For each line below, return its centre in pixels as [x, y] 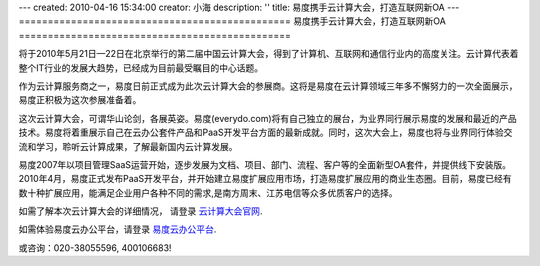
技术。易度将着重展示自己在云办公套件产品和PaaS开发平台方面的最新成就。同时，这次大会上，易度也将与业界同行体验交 [265, 132]
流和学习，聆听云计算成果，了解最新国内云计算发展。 [128, 146]
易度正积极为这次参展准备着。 [80, 100]
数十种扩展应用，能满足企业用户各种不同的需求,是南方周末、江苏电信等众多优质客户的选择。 [208, 192]
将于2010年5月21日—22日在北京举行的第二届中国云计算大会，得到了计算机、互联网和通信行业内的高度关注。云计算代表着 [268, 54]
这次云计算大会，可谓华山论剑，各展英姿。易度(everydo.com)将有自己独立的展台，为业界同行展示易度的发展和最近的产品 [267, 118]
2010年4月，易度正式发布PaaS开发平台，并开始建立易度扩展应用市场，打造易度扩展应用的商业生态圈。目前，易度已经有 [265, 179]
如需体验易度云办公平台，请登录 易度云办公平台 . [117, 229]
